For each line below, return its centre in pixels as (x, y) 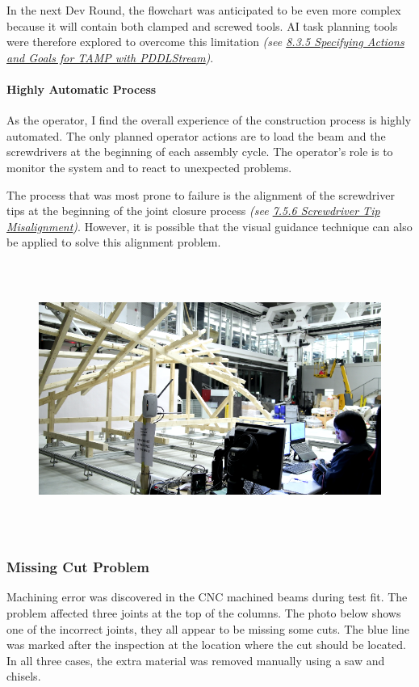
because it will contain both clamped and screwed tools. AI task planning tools (202, 25)
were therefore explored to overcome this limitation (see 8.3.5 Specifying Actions (205, 42)
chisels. (24, 676)
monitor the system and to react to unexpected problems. (149, 167)
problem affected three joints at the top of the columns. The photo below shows (204, 612)
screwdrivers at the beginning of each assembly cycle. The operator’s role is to (200, 152)
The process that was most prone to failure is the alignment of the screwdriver (201, 194)
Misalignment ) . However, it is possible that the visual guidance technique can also (209, 226)
